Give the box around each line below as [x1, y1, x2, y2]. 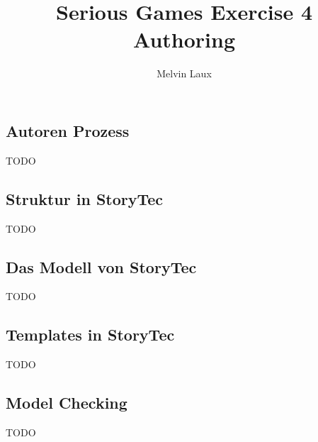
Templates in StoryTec [6, 324, 175, 346]
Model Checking [6, 392, 127, 414]
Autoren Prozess [6, 119, 130, 141]
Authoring [132, 25, 236, 54]
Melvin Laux [157, 66, 212, 81]
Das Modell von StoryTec [6, 255, 197, 277]
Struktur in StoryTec [6, 187, 164, 209]
